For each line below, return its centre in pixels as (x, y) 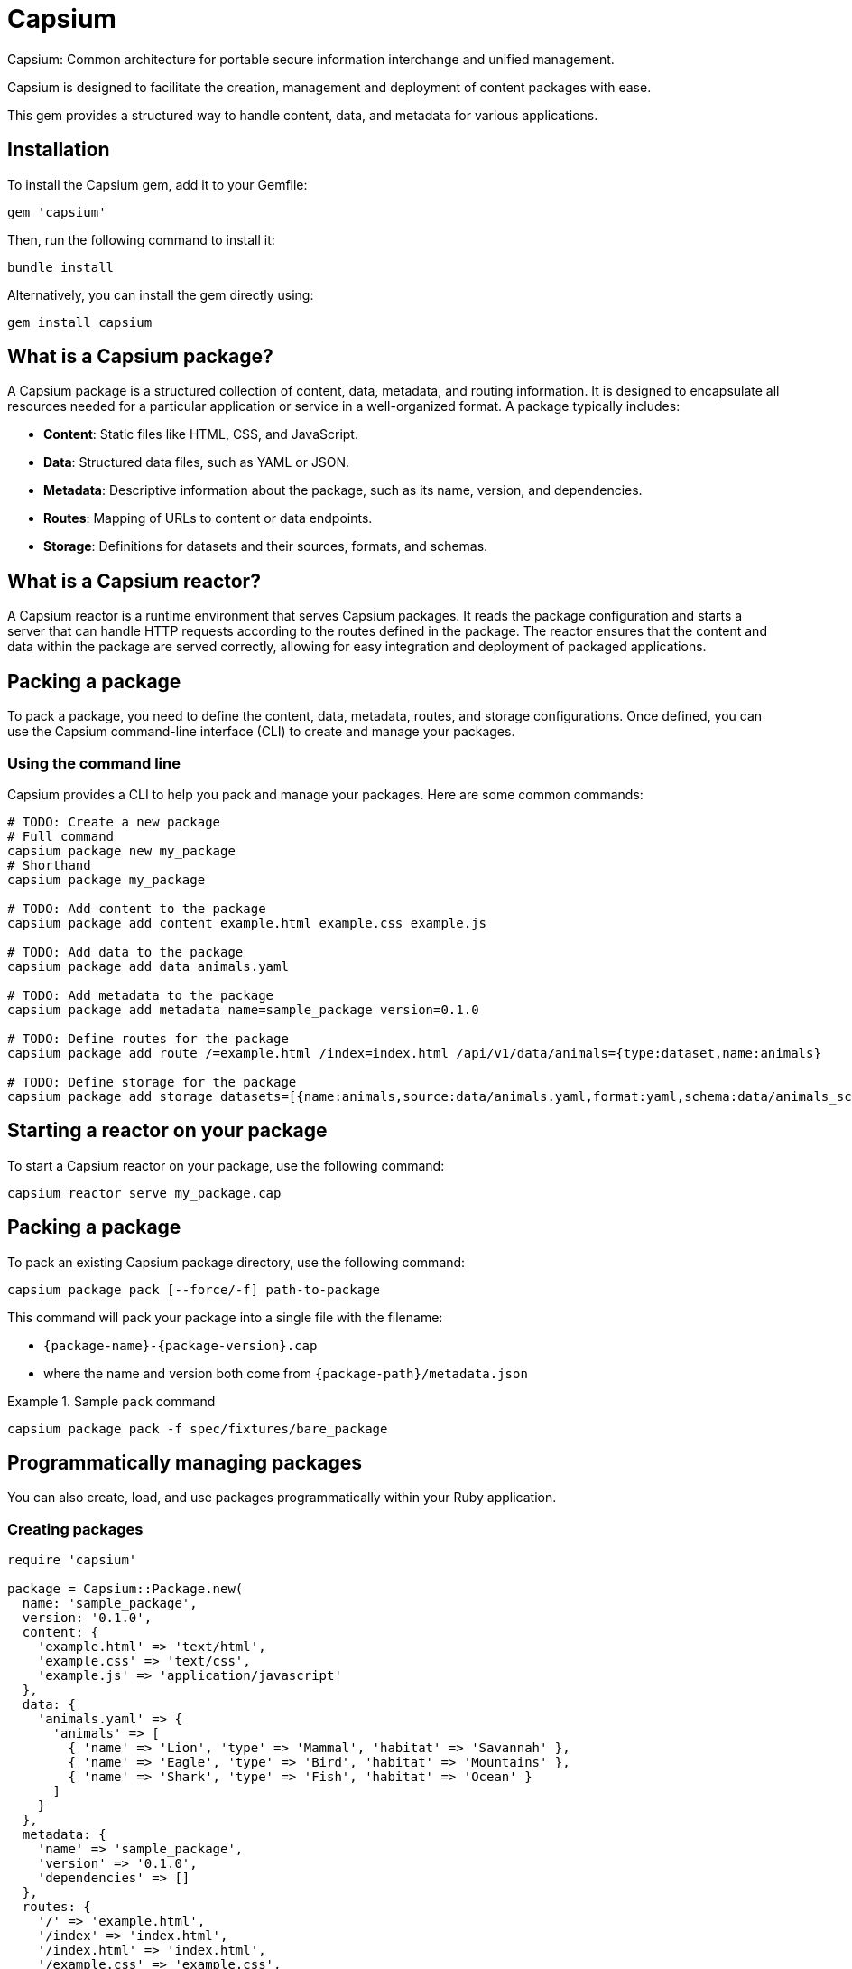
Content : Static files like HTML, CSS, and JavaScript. (201, 434)
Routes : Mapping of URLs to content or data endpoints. (208, 518)
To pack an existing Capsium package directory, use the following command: (236, 1262)
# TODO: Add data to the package (125, 952)
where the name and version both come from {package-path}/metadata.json (286, 1373)
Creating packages (75, 1529)
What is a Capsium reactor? (134, 581)
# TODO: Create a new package (114, 821)
